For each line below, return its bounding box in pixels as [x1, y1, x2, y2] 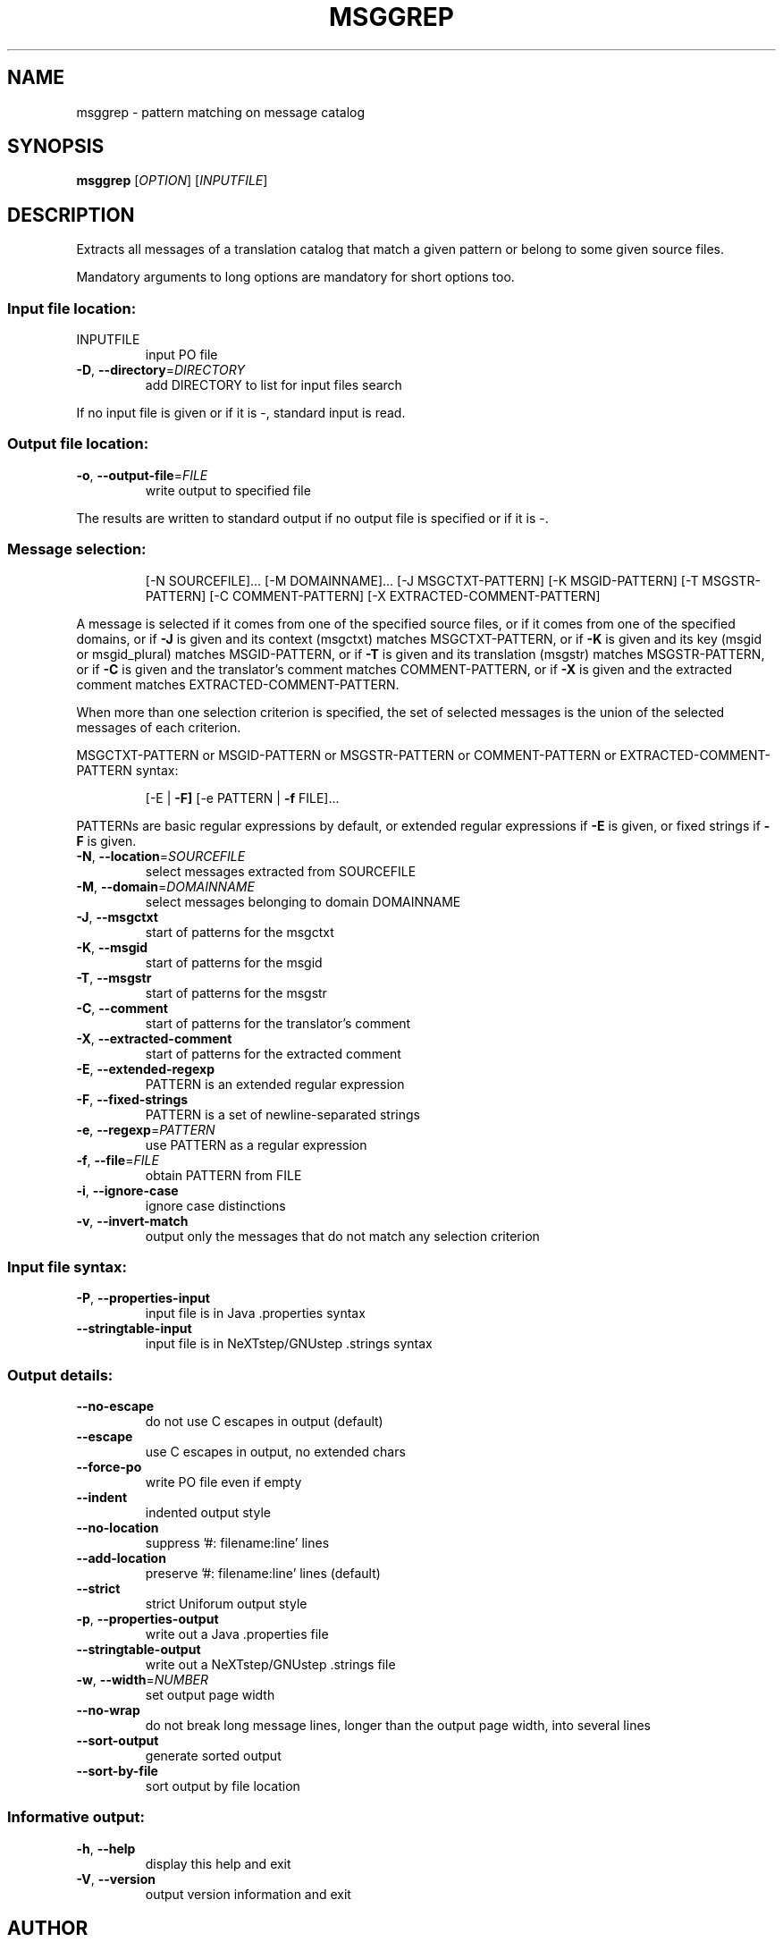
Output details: [7, 1365, 114, 1384]
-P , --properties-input [76, 1290, 210, 1306]
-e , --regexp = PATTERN [76, 1121, 215, 1137]
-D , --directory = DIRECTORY [76, 362, 245, 378]
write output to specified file [145, 482, 311, 498]
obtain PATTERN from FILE [145, 1167, 302, 1183]
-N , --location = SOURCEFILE [76, 848, 246, 864]
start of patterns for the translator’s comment [145, 1015, 411, 1031]
